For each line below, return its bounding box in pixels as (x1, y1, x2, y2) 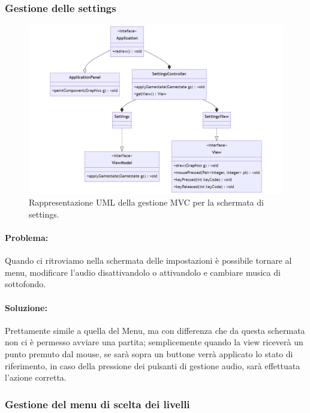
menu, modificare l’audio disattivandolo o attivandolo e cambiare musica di (5, 266, 281, 278)
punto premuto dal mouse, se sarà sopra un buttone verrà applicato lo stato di (5, 347, 293, 360)
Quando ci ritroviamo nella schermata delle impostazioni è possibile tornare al (5, 254, 292, 267)
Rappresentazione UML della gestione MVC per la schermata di (29, 196, 264, 209)
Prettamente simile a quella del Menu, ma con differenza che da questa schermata (5, 324, 305, 336)
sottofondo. (5, 278, 46, 290)
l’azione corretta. (5, 371, 67, 384)
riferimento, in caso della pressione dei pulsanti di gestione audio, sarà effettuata (5, 359, 300, 372)
